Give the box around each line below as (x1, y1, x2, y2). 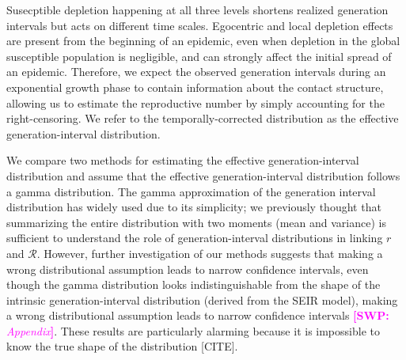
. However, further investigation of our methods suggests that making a (36, 244, 383, 261)
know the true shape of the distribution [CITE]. (6, 338, 238, 354)
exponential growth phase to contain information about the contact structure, (6, 78, 384, 95)
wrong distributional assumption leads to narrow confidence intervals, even (6, 260, 369, 277)
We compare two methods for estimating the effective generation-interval (6, 152, 359, 169)
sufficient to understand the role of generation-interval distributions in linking (6, 229, 383, 246)
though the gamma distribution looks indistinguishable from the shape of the (6, 276, 381, 293)
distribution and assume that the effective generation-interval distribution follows (6, 167, 400, 184)
